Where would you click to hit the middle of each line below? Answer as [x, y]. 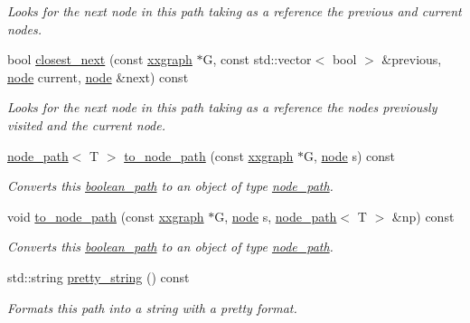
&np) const [423, 216]
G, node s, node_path [276, 216]
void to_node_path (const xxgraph [106, 216]
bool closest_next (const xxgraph [100, 59]
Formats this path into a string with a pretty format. [152, 307]
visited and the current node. [86, 124]
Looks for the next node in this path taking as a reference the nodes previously [222, 107]
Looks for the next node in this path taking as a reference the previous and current [235, 11]
